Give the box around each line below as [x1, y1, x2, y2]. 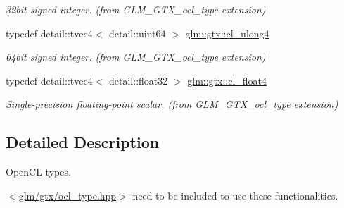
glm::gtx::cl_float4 [187, 73, 267, 87]
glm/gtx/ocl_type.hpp [18, 188, 117, 202]
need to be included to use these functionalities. [132, 188, 338, 202]
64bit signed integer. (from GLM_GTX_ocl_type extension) [6, 49, 266, 64]
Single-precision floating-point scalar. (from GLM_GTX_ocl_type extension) [6, 97, 338, 111]
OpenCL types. [6, 164, 71, 179]
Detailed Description [6, 131, 160, 153]
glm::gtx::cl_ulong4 [185, 25, 269, 40]
